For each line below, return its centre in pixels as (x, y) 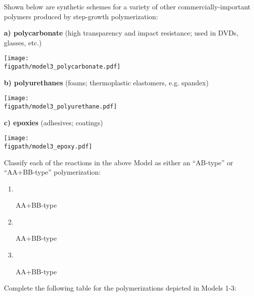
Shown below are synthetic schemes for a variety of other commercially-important (127, 6)
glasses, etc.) (23, 42)
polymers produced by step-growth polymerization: (81, 16)
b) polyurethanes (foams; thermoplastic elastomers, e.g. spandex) (106, 82)
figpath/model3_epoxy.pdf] (48, 146)
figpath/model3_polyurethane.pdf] (61, 106)
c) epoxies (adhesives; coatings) (54, 122)
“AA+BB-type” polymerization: (53, 172)
